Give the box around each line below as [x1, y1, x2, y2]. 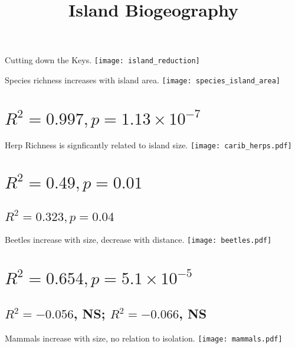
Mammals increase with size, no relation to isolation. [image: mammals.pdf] [5, 332, 283, 344]
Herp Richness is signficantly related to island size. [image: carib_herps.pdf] [5, 138, 292, 151]
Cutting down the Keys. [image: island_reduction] [5, 54, 200, 66]
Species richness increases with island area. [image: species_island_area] [5, 74, 281, 86]
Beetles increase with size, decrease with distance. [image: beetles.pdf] [5, 233, 272, 246]
